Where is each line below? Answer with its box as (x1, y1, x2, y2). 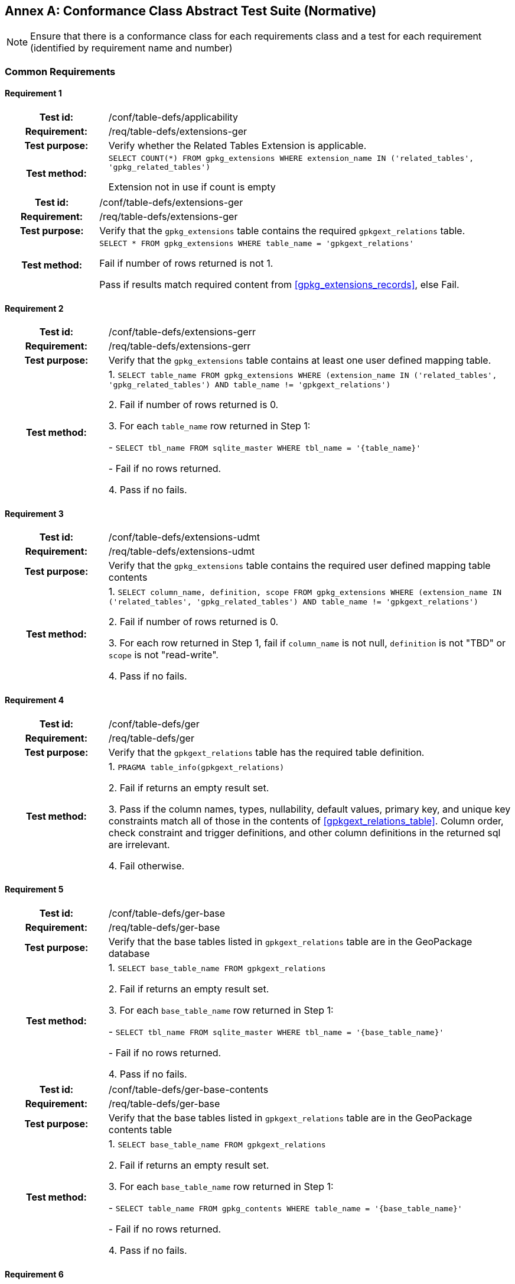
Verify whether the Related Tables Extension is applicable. (108, 140, 367, 152)
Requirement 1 (5, 88, 62, 99)
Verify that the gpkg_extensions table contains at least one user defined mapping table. (108, 354, 491, 367)
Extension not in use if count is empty (108, 181, 276, 193)
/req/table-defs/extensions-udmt (108, 545, 255, 558)
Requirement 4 (5, 695, 64, 706)
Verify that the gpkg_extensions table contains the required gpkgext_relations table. (99, 225, 465, 237)
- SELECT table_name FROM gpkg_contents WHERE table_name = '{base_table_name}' (108, 1201, 462, 1214)
